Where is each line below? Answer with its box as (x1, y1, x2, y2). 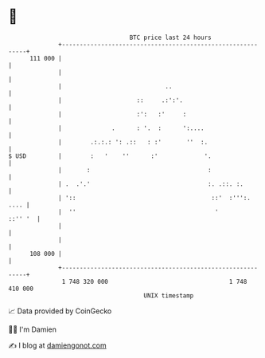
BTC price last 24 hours (129, 33, 212, 41)
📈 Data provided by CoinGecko (8, 306, 112, 316)
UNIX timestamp (143, 291, 194, 300)
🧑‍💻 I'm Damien (8, 325, 57, 334)
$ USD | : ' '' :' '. (8, 151, 212, 160)
